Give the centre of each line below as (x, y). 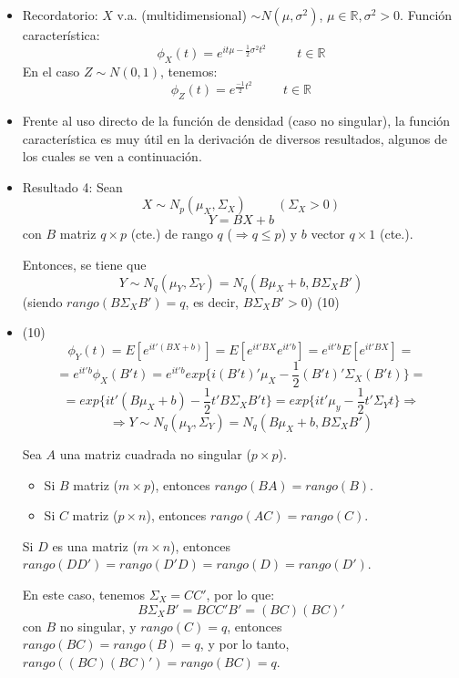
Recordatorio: (60, 15)
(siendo (42, 301)
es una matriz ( (95, 545)
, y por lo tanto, (245, 644)
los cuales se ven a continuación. (112, 156)
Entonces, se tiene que (84, 265)
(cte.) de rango (172, 234)
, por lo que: (240, 594)
